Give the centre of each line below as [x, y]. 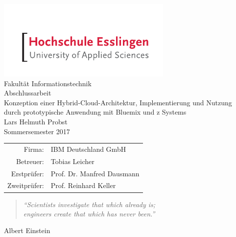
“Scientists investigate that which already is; [89, 204]
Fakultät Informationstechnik [48, 83]
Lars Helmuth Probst [36, 121]
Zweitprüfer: [26, 185]
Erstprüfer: [27, 173]
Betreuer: [30, 161]
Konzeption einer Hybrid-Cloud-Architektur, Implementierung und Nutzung [118, 102]
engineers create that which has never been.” [89, 214]
